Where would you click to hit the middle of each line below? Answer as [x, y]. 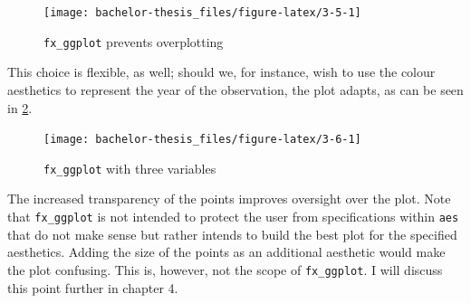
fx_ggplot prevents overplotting [134, 41]
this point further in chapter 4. [93, 287]
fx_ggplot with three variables [130, 168]
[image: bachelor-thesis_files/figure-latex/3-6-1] [202, 140]
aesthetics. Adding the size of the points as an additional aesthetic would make [226, 252]
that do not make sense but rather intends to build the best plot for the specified [232, 234]
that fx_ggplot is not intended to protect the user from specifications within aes [233, 216]
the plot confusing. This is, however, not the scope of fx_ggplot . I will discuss [225, 269]
